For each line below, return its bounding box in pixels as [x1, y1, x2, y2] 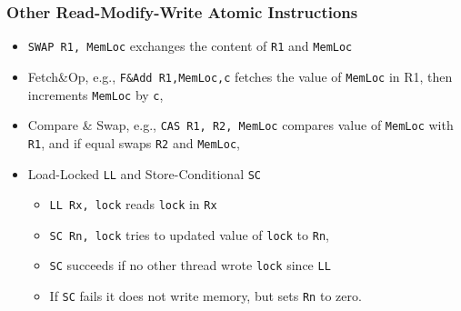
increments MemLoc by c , [27, 85, 164, 104]
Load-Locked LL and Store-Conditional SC [27, 164, 262, 183]
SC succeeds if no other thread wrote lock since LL [49, 256, 331, 275]
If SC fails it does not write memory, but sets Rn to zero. [49, 286, 362, 306]
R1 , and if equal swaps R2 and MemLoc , [27, 133, 240, 152]
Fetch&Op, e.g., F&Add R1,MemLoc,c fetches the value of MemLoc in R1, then [27, 66, 453, 85]
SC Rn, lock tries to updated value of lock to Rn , [49, 225, 329, 244]
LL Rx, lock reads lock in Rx [49, 195, 217, 214]
